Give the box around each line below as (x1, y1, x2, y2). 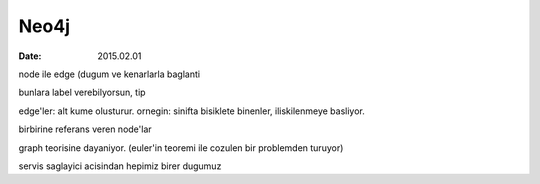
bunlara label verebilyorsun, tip (18, 86, 146, 99)
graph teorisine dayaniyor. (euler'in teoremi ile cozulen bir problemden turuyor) (18, 141, 344, 154)
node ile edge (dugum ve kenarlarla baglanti (18, 68, 200, 80)
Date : (18, 50, 42, 62)
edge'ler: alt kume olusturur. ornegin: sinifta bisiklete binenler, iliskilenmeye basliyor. (18, 105, 365, 117)
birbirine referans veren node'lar (18, 123, 152, 135)
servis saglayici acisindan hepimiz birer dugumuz (18, 160, 222, 172)
